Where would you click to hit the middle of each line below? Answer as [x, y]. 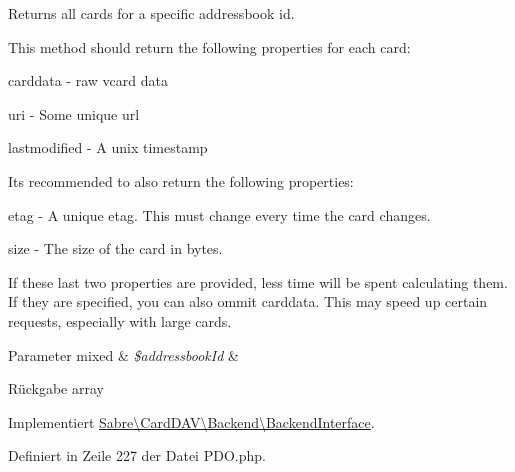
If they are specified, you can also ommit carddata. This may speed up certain [248, 301]
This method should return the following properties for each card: [209, 46]
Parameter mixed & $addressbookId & [123, 354]
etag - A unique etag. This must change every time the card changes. [219, 214]
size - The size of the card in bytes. [115, 248]
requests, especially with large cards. [120, 320]
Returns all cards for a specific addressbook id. [151, 13]
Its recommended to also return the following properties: [181, 180]
